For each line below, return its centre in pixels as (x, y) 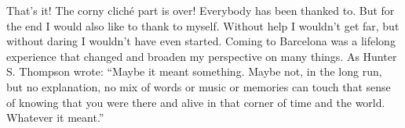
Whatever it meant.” (55, 117)
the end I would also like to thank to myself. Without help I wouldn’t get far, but (203, 25)
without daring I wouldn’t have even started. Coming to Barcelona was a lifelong (201, 41)
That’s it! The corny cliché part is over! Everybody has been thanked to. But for (201, 10)
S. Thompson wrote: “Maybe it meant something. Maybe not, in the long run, (194, 71)
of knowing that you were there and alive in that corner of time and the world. (196, 102)
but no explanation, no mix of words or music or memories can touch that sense (199, 86)
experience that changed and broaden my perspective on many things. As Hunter (202, 56)
